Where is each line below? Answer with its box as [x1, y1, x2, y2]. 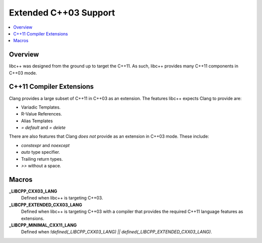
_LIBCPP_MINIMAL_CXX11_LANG [9, 222, 77, 228]
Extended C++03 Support [9, 7, 115, 18]
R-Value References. [21, 111, 63, 117]
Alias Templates [21, 118, 53, 124]
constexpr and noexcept [21, 142, 70, 148]
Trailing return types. [21, 156, 63, 162]
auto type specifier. [21, 149, 60, 155]
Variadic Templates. [21, 104, 61, 110]
